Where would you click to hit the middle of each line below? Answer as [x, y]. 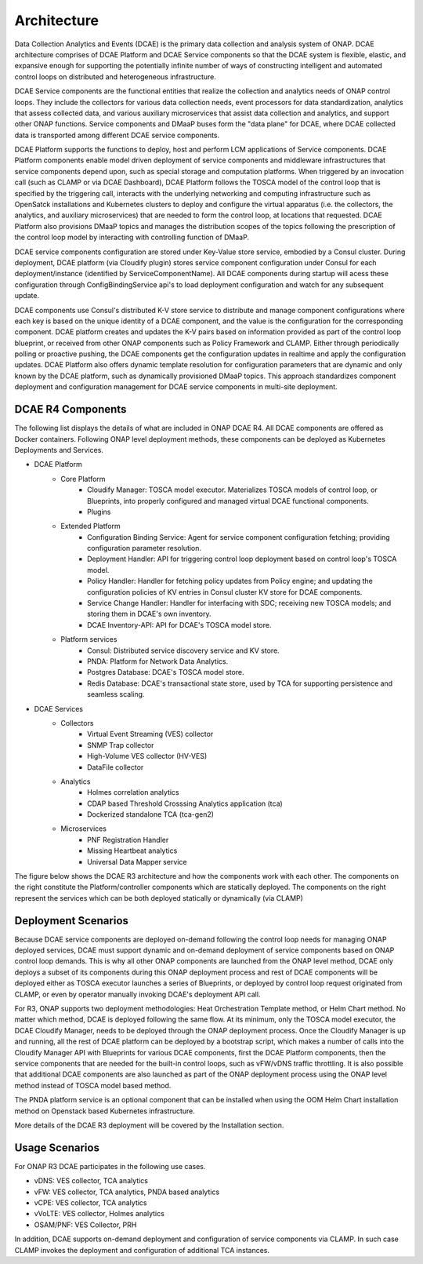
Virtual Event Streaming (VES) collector [150, 734]
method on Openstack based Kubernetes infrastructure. [105, 1111]
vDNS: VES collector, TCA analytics [91, 1181]
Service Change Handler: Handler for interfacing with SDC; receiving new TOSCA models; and [239, 603]
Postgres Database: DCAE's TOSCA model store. [166, 672]
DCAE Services [59, 708]
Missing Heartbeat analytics [132, 851]
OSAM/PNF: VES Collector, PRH [85, 1225]
